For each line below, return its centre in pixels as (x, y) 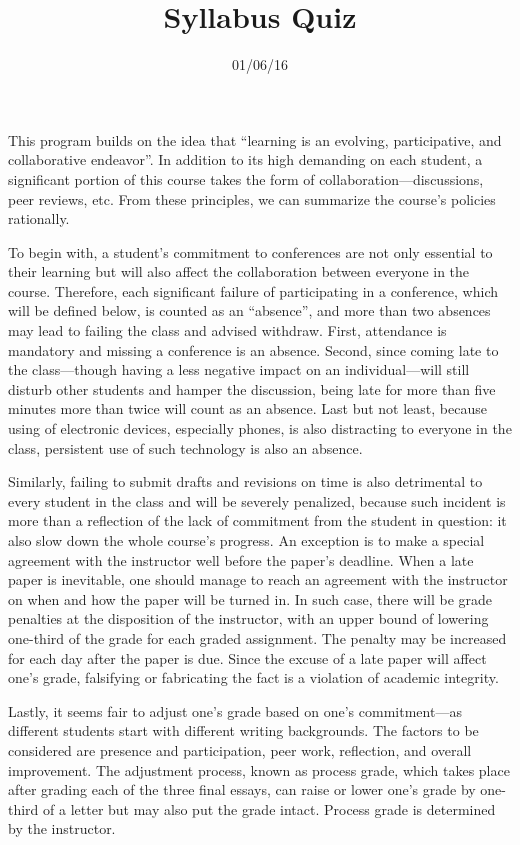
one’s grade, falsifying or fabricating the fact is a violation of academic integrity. (253, 677)
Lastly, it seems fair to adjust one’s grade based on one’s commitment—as (235, 710)
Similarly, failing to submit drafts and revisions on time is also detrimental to (245, 481)
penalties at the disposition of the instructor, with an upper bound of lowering (248, 618)
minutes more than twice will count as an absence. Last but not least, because (247, 408)
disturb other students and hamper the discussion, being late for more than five (252, 388)
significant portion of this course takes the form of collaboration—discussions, (246, 178)
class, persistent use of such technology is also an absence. (185, 447)
